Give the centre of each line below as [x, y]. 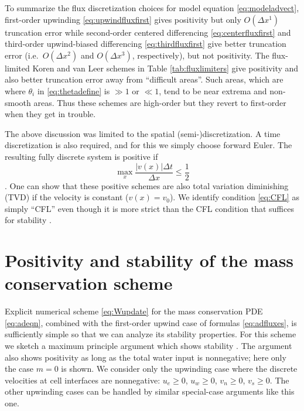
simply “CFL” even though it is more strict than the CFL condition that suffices [149, 208]
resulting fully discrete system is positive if [81, 156]
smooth [18, 102]
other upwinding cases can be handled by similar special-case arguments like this [150, 391]
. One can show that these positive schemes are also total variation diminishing [147, 185]
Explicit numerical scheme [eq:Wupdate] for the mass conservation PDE [134, 311]
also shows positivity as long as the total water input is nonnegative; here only [146, 357]
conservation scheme [89, 283]
